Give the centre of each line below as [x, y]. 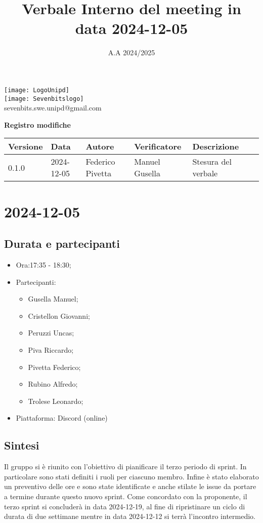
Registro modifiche [37, 124]
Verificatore [158, 146]
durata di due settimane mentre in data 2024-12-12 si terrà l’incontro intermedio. [130, 516]
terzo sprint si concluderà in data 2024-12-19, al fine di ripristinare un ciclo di [125, 506]
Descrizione [216, 146]
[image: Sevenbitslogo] [44, 99]
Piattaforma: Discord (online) [62, 418]
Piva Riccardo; [51, 349]
